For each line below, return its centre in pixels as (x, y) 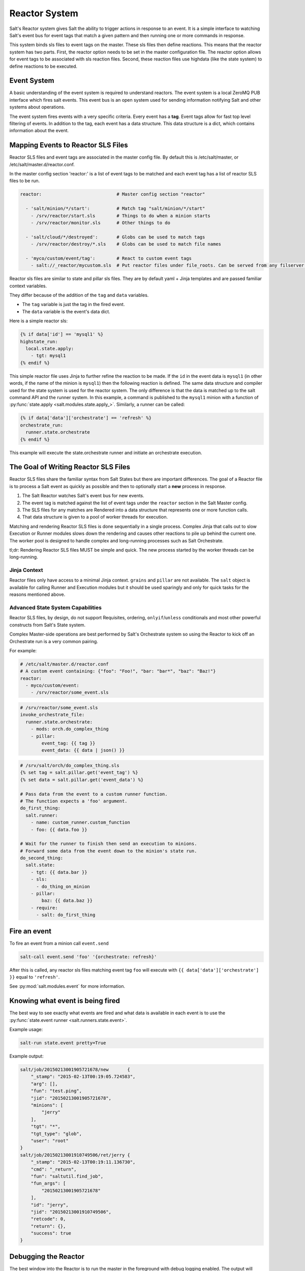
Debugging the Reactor (47, 1257)
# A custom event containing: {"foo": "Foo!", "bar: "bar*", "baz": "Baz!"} (118, 671)
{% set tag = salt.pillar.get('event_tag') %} (79, 773)
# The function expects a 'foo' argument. (74, 801)
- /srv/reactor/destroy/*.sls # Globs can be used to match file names (126, 244)
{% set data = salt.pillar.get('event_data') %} (82, 780)
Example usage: (26, 1030)
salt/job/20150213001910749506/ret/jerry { (75, 1155)
